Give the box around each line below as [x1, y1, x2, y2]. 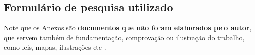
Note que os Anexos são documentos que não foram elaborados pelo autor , [4, 23, 252, 33]
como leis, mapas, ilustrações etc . [4, 42, 106, 52]
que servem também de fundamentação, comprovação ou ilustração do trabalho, [4, 32, 245, 42]
